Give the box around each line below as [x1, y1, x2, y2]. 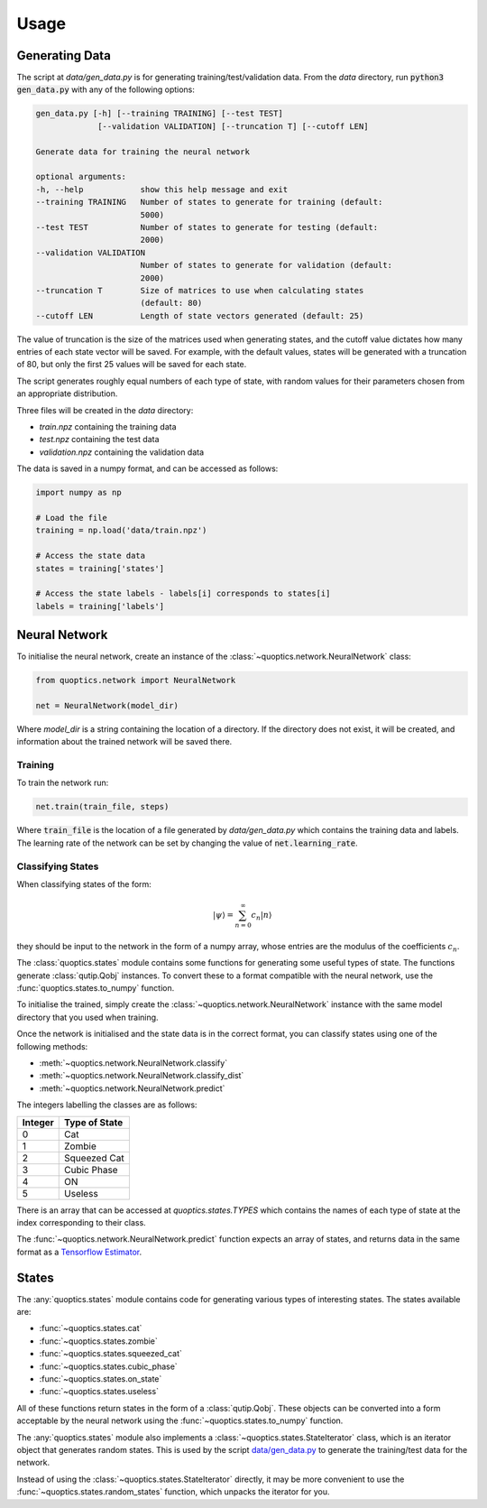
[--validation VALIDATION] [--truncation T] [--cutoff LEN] [97, 121, 369, 131]
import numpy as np [35, 487, 122, 498]
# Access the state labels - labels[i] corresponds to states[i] [35, 588, 331, 599]
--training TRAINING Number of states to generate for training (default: [35, 197, 383, 208]
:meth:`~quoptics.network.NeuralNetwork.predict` [39, 1083, 225, 1094]
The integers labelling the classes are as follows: [16, 1099, 198, 1110]
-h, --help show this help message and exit [35, 184, 289, 194]
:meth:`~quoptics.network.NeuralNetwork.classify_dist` [39, 1070, 244, 1081]
